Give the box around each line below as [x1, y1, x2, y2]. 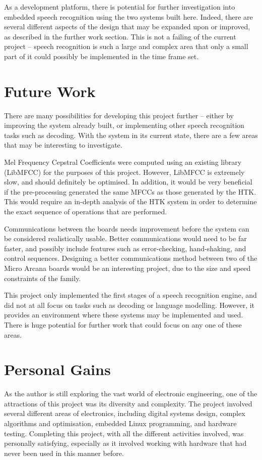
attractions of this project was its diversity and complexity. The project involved [4, 398, 252, 408]
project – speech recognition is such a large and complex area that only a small [4, 41, 248, 52]
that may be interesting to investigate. [4, 140, 122, 150]
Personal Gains [4, 359, 111, 380]
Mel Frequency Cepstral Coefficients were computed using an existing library [4, 157, 242, 167]
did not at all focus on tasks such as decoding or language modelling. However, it [4, 299, 255, 310]
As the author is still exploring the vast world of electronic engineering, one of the [4, 388, 257, 399]
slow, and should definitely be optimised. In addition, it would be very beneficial [4, 176, 252, 187]
